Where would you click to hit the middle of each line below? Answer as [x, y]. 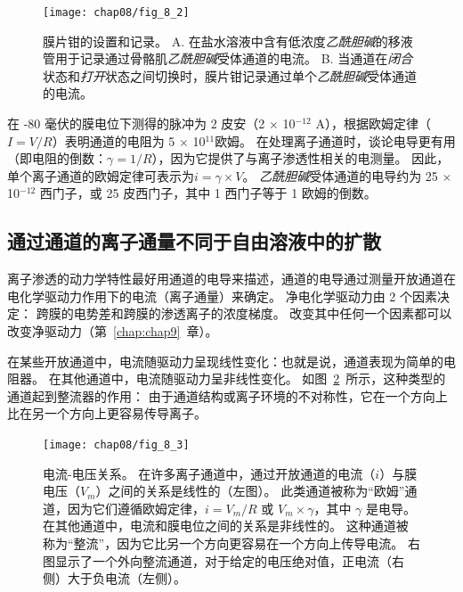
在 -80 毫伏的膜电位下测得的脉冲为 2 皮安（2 [136, 123]
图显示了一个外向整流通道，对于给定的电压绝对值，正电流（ [217, 560]
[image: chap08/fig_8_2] [116, 12]
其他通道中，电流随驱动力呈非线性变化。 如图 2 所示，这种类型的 [253, 378]
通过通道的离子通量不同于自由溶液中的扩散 [194, 241]
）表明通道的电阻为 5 [114, 140]
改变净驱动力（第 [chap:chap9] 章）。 [113, 330]
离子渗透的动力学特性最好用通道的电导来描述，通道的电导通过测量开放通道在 [231, 279]
